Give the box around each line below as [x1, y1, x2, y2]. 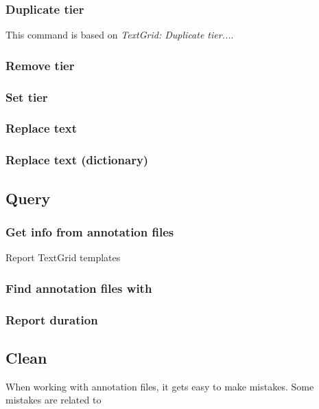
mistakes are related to [5, 393, 102, 407]
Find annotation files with [5, 279, 152, 296]
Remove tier [5, 56, 75, 74]
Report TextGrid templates [5, 250, 121, 265]
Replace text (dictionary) [5, 151, 149, 168]
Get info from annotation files [5, 223, 174, 240]
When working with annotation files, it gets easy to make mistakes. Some [5, 379, 314, 393]
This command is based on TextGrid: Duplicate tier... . [5, 27, 234, 42]
